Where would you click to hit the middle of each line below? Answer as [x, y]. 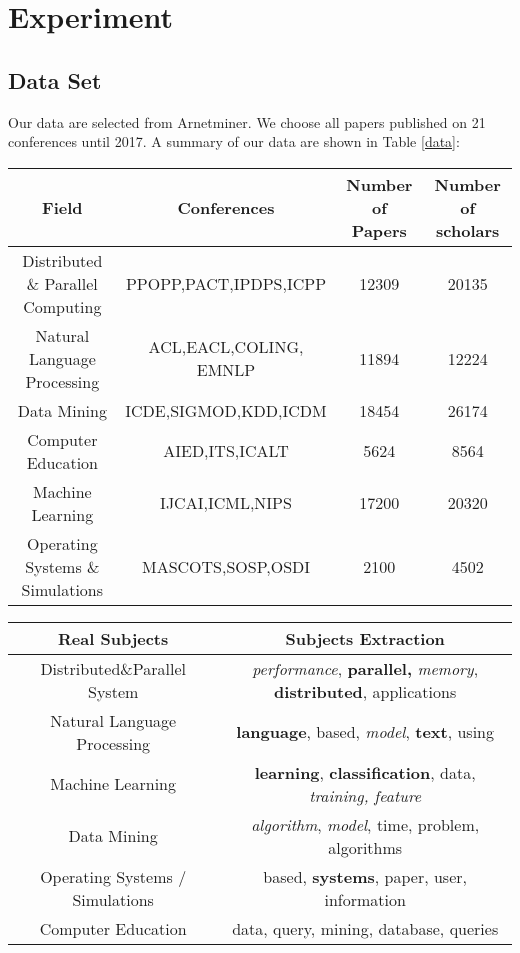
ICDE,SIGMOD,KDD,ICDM [226, 410]
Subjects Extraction [365, 638]
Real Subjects [113, 638]
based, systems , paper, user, [365, 876]
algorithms [365, 847]
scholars [468, 230]
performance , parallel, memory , [365, 668]
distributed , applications [365, 691]
